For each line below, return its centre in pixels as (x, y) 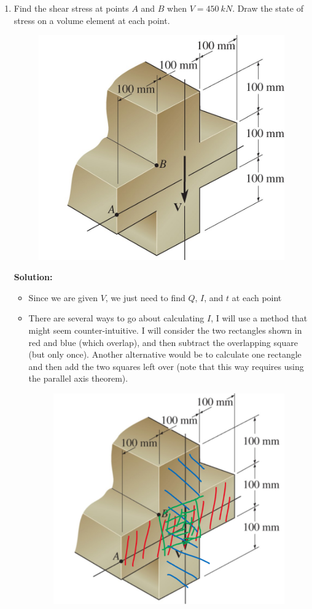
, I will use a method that (259, 318)
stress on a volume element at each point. (92, 20)
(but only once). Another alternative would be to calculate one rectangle (165, 354)
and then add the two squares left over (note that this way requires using (166, 366)
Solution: (33, 277)
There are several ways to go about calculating (116, 318)
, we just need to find (145, 297)
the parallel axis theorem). (78, 378)
